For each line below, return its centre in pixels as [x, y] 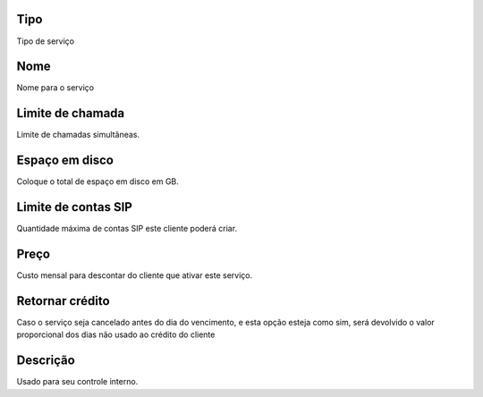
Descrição [46, 361]
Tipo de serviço [46, 41]
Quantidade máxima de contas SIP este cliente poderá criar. [127, 229]
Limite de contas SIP [75, 207]
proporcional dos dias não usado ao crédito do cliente [116, 334]
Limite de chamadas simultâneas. [78, 135]
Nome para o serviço [55, 88]
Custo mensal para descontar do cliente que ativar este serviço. [135, 275]
